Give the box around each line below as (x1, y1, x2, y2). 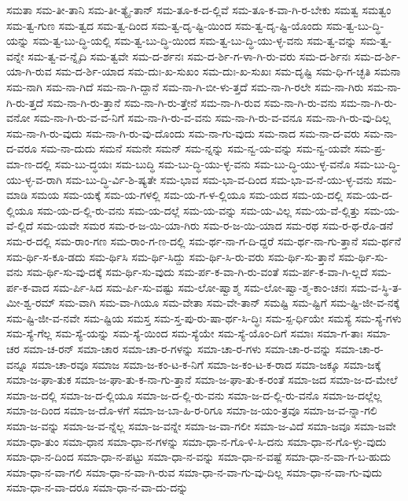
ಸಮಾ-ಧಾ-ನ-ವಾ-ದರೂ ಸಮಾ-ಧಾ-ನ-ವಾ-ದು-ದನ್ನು (6, 479, 189, 495)
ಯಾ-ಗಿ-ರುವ (6, 63, 52, 79)
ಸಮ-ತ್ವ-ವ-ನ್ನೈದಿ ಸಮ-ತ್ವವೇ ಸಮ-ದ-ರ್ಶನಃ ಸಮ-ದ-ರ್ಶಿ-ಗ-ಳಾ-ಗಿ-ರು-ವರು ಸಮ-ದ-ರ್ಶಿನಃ (28, 47, 351, 64)
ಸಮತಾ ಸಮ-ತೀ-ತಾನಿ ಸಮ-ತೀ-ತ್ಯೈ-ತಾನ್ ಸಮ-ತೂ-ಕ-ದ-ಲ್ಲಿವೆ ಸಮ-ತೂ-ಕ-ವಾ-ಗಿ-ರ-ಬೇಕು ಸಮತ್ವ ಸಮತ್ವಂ (6, 2, 391, 17)
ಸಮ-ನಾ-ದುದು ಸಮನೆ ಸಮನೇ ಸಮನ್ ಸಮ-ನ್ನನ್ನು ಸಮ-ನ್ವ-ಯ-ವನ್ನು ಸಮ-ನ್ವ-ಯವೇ (40, 140, 351, 157)
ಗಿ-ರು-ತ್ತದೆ (6, 94, 44, 110)
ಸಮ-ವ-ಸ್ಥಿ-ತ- (351, 278, 402, 295)
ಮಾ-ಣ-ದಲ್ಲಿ (6, 155, 52, 171)
